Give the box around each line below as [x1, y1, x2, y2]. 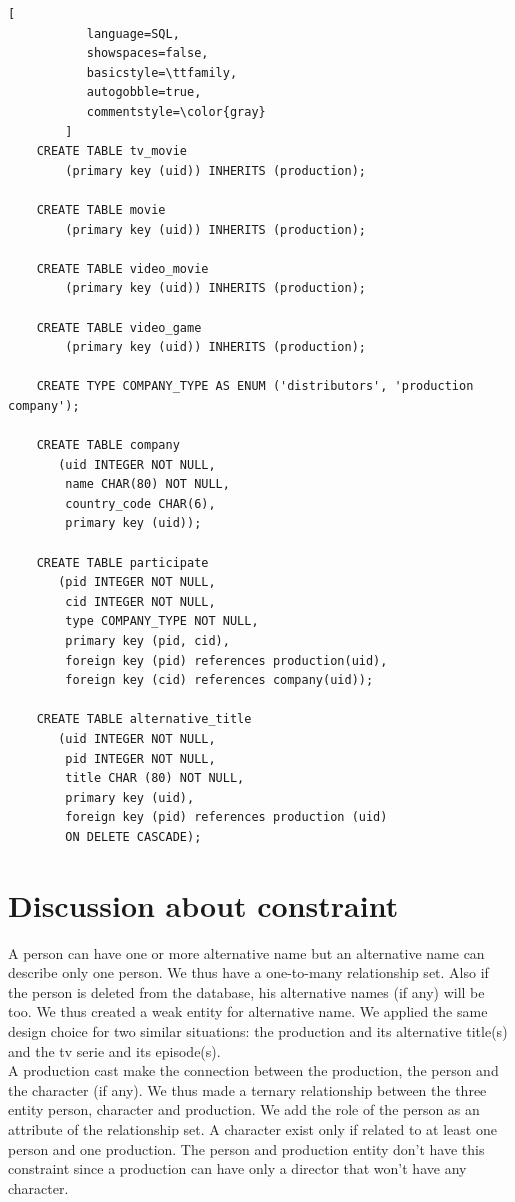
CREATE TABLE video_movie [36, 261, 209, 276]
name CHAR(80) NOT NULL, [65, 477, 230, 492]
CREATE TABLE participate [36, 555, 209, 570]
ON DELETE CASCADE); [65, 829, 202, 844]
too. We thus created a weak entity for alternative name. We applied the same [8, 1001, 488, 1022]
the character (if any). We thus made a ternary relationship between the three [8, 1079, 487, 1100]
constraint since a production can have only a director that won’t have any [8, 1158, 467, 1179]
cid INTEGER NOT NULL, [65, 594, 216, 609]
